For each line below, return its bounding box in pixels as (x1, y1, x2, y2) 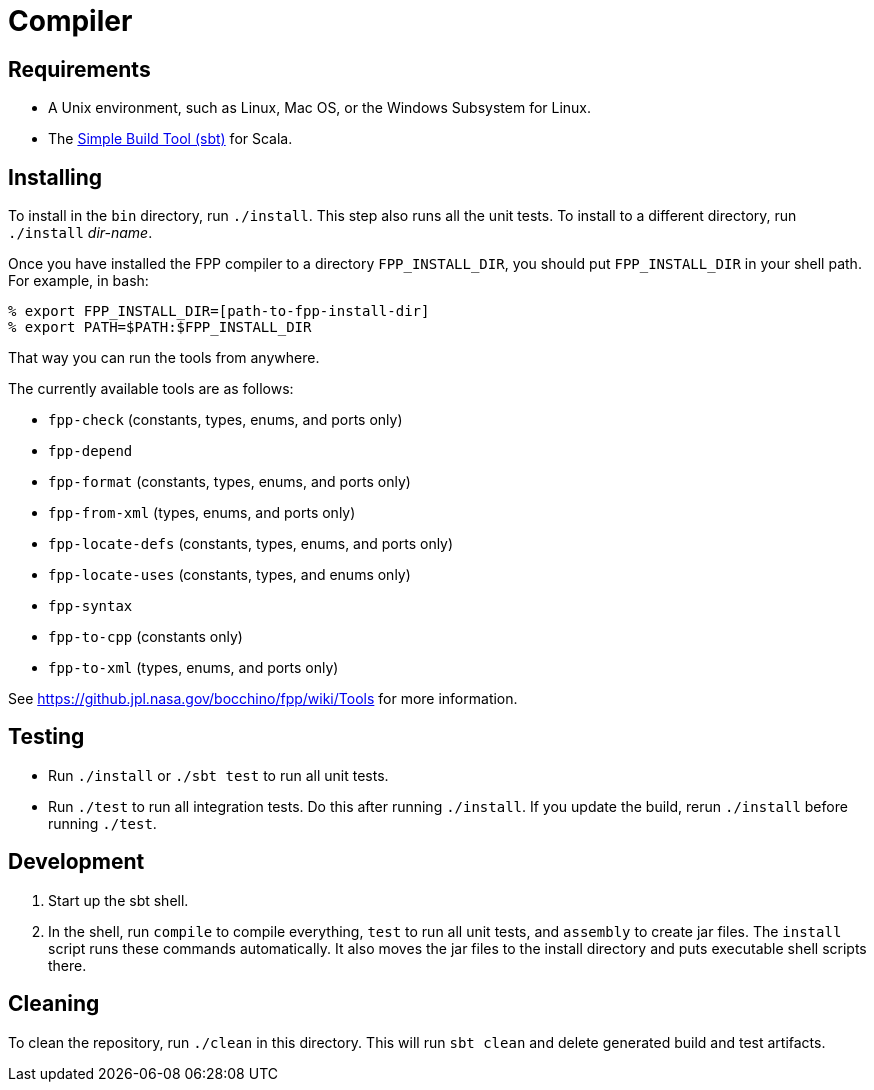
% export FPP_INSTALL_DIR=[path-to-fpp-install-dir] (8, 303, 430, 320)
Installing (8, 164, 103, 190)
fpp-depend (48, 443, 133, 460)
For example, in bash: (8, 272, 149, 290)
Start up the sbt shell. (48, 891, 189, 909)
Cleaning (8, 991, 100, 1017)
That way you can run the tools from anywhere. (8, 349, 320, 367)
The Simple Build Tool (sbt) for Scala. (48, 130, 293, 148)
